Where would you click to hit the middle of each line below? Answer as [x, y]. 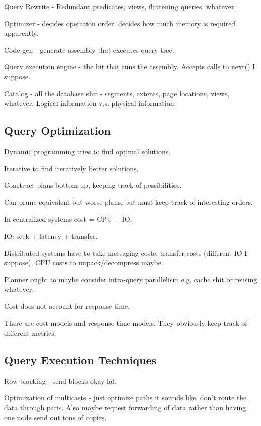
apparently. [21, 33]
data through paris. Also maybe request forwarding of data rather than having [125, 408]
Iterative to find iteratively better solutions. [71, 168]
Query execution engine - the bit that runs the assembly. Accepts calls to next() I [130, 67]
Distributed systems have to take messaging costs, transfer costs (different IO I [126, 252]
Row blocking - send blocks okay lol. [60, 381]
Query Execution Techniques [80, 360]
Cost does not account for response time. [67, 306]
